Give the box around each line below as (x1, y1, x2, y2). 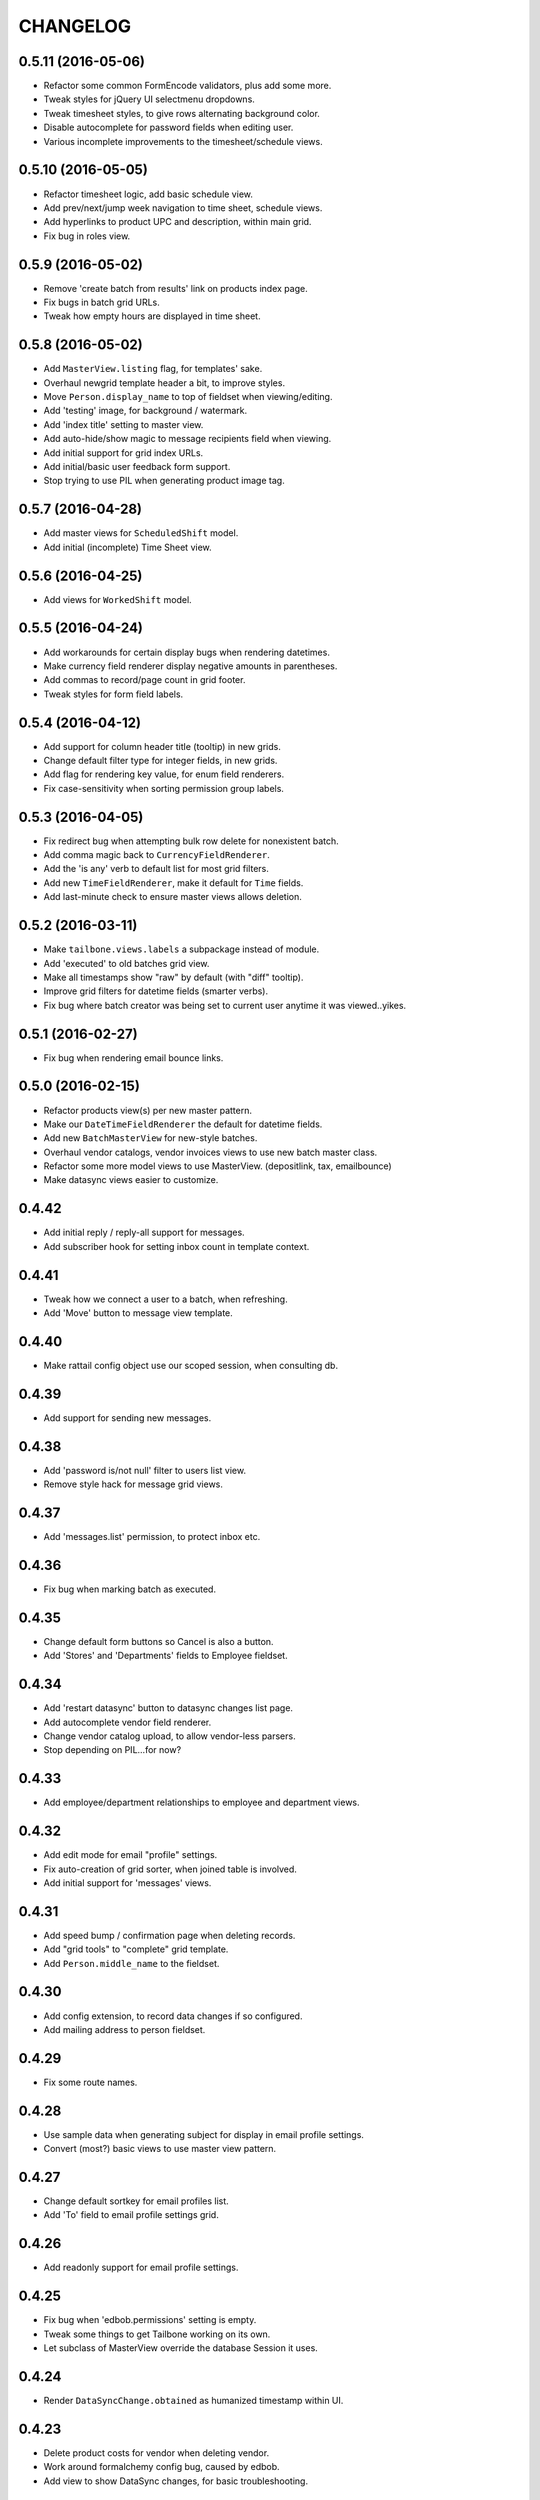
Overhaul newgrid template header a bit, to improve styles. (43, 376, 285, 389)
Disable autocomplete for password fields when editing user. (43, 121, 294, 134)
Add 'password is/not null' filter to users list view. (43, 1464, 247, 1476)
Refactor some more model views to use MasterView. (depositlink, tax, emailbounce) (43, 1160, 392, 1172)
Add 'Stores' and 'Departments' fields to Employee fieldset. (43, 1650, 289, 1662)
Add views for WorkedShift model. (43, 593, 192, 605)
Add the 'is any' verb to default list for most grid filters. (43, 863, 270, 875)
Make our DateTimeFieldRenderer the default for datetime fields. (43, 1118, 323, 1130)
